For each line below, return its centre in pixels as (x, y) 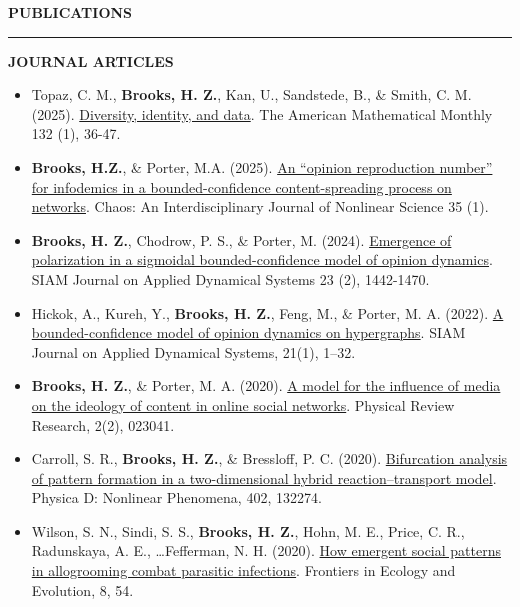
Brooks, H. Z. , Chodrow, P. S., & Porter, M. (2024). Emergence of (241, 239)
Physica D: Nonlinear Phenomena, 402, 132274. (176, 497)
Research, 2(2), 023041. (103, 424)
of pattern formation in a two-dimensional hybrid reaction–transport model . (264, 477)
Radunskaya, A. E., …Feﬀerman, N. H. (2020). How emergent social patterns (266, 550)
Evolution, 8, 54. (82, 589)
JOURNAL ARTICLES (91, 60)
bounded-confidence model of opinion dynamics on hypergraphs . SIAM (248, 332)
